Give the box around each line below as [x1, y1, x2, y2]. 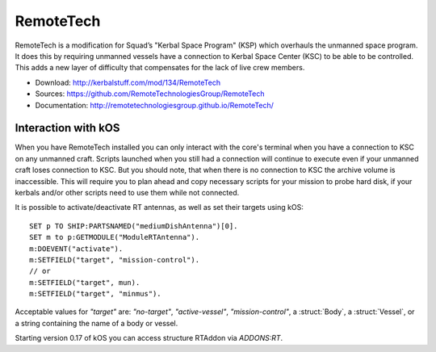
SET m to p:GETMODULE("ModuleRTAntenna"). [29, 233, 200, 242]
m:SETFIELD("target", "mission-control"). [29, 255, 200, 264]
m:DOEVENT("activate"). [29, 244, 124, 254]
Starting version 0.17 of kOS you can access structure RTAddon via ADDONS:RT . [15, 333, 283, 343]
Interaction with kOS [15, 121, 120, 135]
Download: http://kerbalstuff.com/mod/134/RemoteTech [35, 78, 221, 87]
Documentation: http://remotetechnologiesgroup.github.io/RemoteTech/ [35, 100, 275, 110]
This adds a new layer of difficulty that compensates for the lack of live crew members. [15, 63, 305, 73]
